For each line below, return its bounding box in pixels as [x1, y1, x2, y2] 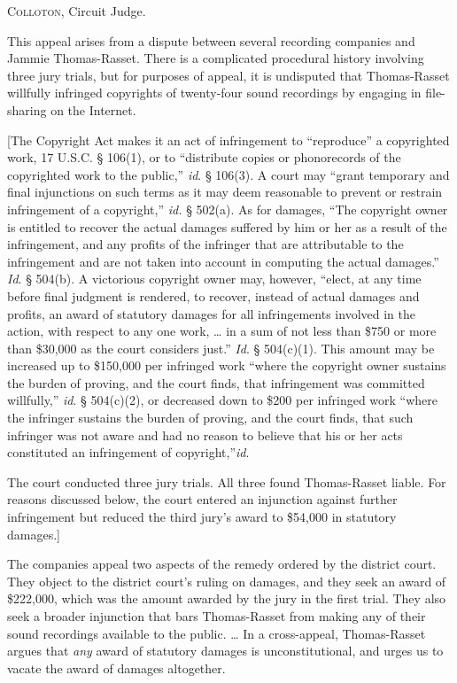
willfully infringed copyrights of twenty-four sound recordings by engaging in [7, 83, 422, 102]
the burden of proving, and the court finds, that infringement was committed [7, 373, 425, 392]
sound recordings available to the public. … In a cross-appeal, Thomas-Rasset [7, 624, 426, 642]
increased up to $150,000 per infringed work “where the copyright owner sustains [7, 356, 446, 375]
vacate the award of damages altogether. [7, 658, 226, 677]
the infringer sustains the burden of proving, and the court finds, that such [7, 408, 414, 427]
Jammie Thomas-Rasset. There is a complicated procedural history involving [7, 49, 424, 67]
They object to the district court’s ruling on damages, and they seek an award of [7, 571, 446, 590]
